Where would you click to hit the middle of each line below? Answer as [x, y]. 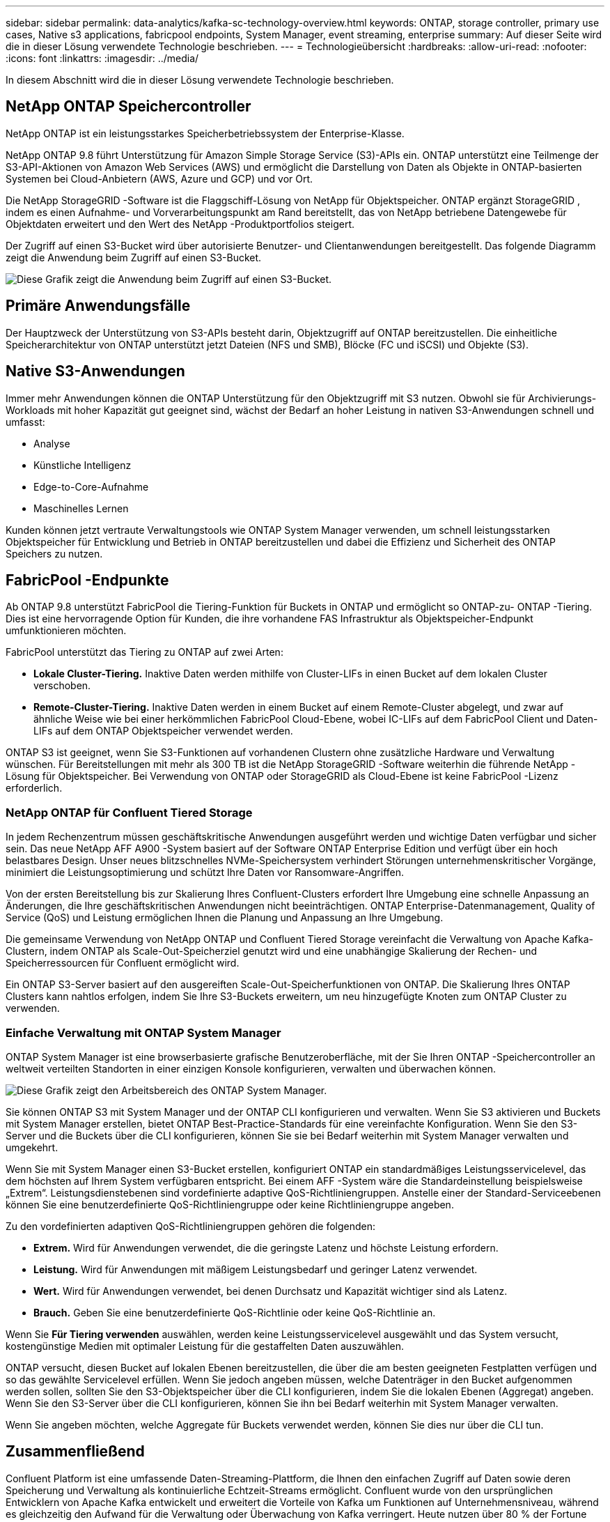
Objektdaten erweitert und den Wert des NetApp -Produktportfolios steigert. [180, 224]
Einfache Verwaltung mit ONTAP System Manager [143, 1032]
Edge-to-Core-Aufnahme [91, 486]
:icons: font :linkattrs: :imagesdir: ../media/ [102, 58]
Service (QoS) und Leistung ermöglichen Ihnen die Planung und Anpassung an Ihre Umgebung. [225, 918]
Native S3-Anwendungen [95, 371]
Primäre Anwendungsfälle [98, 306]
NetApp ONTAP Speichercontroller [128, 107]
